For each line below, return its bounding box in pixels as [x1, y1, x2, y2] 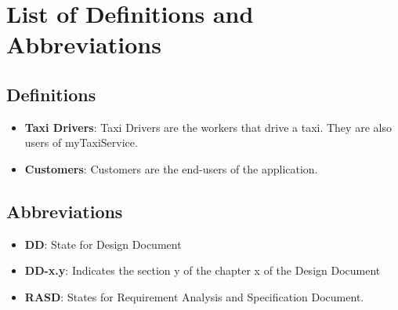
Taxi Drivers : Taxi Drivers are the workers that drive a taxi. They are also [24, 119, 392, 135]
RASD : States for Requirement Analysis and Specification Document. [24, 288, 364, 305]
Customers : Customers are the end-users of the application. [24, 160, 318, 177]
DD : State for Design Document [24, 235, 182, 252]
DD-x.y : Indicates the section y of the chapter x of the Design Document [24, 262, 381, 279]
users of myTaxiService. [24, 134, 138, 151]
